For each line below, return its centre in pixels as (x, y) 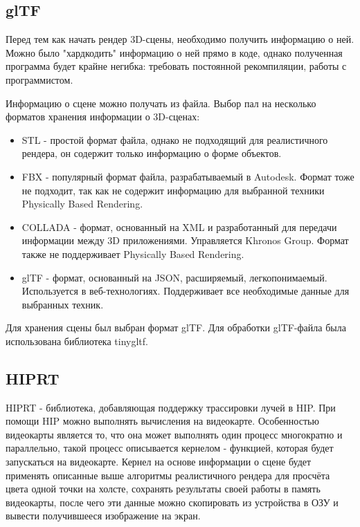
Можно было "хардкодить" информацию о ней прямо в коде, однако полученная (174, 52)
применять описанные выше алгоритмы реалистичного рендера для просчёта (168, 475)
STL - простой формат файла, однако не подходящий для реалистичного (175, 139)
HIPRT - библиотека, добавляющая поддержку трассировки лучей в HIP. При (171, 407)
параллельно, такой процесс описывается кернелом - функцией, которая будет (170, 448)
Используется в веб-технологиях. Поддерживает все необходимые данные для (186, 291)
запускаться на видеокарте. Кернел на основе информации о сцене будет (159, 462)
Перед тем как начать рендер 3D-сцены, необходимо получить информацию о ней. (180, 39)
